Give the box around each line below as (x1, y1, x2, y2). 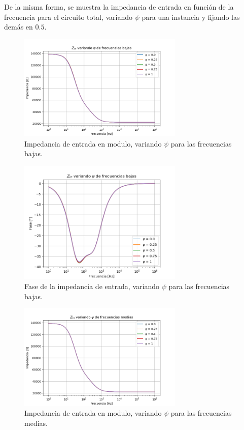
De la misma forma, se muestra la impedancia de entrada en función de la (4, 2, 234, 12)
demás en (4, 21, 33, 32)
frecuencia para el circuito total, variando (4, 11, 132, 22)
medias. (24, 418, 48, 428)
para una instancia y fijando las (142, 11, 240, 22)
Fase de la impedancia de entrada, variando (24, 281, 159, 292)
